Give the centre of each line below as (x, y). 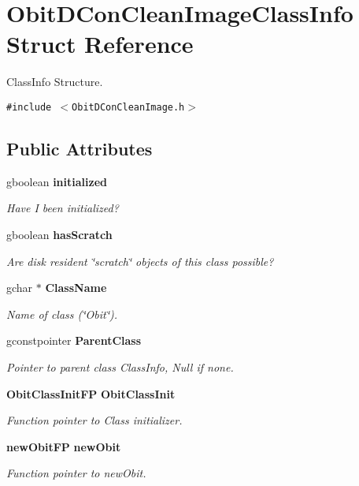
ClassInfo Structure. (55, 82)
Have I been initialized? (63, 208)
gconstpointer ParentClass (74, 340)
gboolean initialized (57, 181)
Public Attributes (80, 148)
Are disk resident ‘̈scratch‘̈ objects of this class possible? (140, 261)
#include (29, 107)
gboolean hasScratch (59, 234)
